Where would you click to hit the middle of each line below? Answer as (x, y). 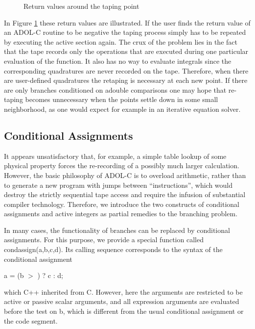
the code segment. (31, 320)
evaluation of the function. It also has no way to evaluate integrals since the (118, 61)
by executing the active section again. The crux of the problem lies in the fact (121, 41)
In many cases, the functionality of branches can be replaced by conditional (117, 230)
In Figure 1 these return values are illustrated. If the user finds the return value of (127, 22)
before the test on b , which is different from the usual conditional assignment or (124, 311)
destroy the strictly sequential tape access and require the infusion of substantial (125, 194)
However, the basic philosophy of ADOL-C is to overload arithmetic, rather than (125, 175)
